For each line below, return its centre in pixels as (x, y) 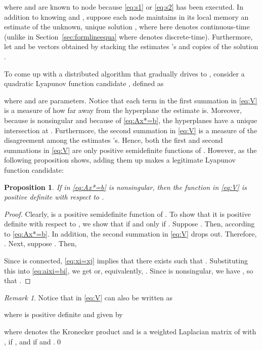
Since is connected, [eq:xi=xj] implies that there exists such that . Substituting (126, 261)
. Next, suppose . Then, (40, 243)
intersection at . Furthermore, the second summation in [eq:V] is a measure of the (131, 130)
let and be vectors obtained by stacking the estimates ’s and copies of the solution (131, 46)
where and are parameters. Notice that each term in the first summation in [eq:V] (131, 100)
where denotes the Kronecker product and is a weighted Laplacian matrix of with (130, 332)
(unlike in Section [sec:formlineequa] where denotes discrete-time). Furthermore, (128, 36)
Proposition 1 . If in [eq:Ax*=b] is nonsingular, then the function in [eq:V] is (125, 187)
